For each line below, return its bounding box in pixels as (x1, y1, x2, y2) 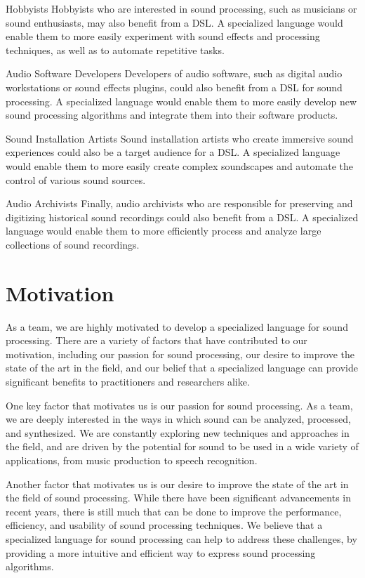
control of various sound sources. (6, 172, 146, 187)
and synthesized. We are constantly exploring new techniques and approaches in (6, 425, 350, 440)
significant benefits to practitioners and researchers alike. (6, 374, 250, 388)
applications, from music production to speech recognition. (6, 452, 258, 467)
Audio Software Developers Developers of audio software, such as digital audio (6, 66, 343, 81)
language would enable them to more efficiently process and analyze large (6, 223, 321, 238)
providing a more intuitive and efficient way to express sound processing (6, 545, 316, 560)
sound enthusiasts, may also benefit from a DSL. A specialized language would (6, 15, 343, 29)
